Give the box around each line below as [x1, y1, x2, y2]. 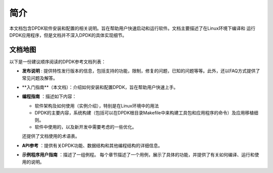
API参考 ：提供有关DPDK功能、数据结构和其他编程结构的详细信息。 [22, 142, 163, 148]
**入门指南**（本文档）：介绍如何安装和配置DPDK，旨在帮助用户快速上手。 [22, 84, 178, 90]
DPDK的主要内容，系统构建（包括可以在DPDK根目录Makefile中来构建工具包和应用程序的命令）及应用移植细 [34, 110, 259, 116]
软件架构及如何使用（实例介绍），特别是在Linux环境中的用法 [34, 102, 159, 108]
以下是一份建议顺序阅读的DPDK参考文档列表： [9, 59, 106, 65]
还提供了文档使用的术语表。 [22, 133, 80, 139]
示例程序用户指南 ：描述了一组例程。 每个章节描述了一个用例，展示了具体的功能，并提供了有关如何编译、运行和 [22, 152, 255, 158]
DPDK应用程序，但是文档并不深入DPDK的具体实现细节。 [9, 32, 127, 38]
